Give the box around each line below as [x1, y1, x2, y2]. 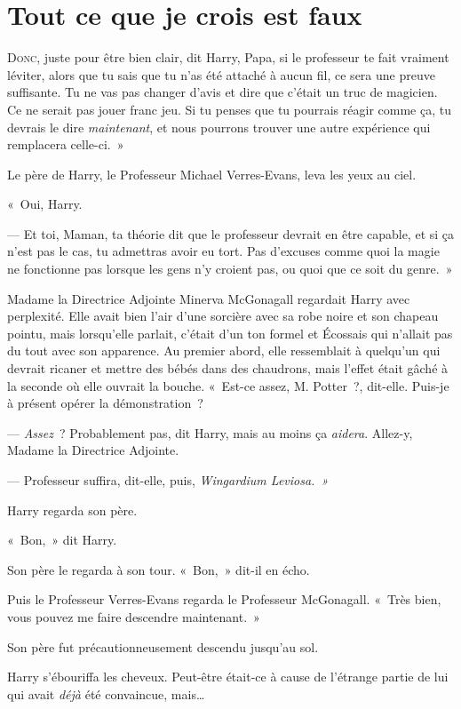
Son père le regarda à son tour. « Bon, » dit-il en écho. [7, 560, 310, 578]
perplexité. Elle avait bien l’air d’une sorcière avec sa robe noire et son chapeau [7, 307, 439, 325]
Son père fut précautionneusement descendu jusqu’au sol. [7, 637, 319, 656]
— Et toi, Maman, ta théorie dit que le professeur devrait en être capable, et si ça [7, 224, 455, 243]
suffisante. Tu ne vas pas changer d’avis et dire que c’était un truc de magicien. [7, 83, 438, 101]
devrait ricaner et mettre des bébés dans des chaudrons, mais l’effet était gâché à [7, 359, 449, 378]
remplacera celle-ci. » [7, 135, 124, 154]
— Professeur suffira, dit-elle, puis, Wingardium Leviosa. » [7, 471, 329, 489]
